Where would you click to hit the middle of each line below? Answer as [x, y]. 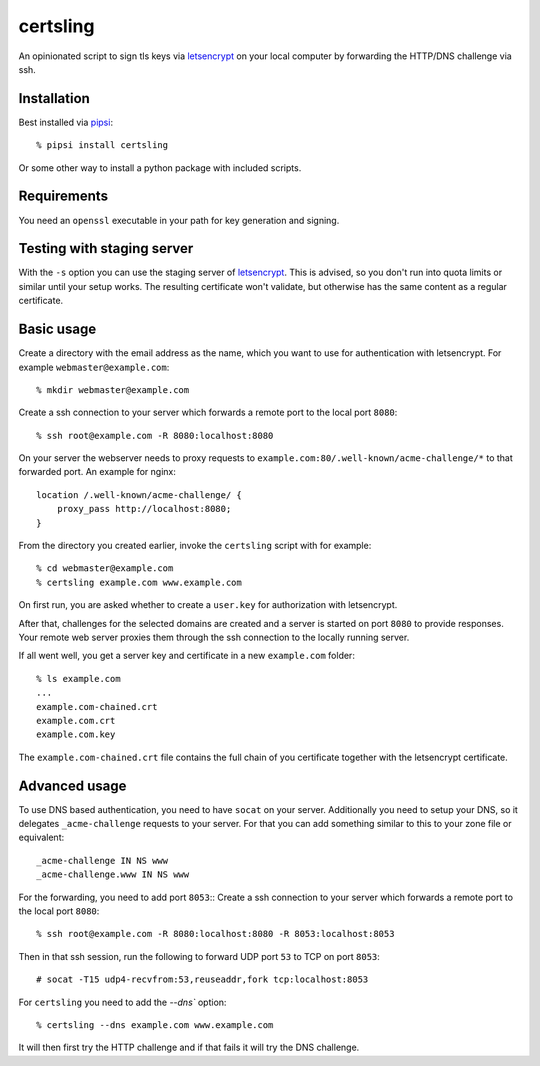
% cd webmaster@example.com [105, 568]
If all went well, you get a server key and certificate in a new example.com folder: [186, 656]
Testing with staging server [106, 248]
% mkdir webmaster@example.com [113, 389]
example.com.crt [76, 720]
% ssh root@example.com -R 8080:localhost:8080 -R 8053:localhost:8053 [215, 934]
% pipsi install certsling [102, 145]
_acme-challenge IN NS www [102, 860]
